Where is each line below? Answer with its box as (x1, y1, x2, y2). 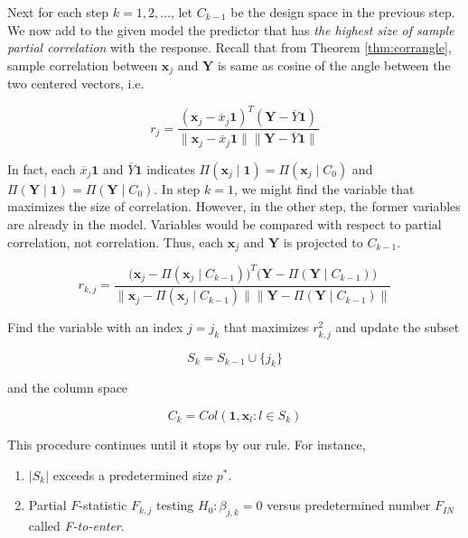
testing (156, 496, 194, 515)
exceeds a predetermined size (52, 465, 213, 484)
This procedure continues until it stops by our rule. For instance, (7, 435, 366, 454)
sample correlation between (7, 55, 158, 74)
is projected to (283, 232, 363, 251)
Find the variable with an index (7, 318, 183, 337)
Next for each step (7, 3, 109, 21)
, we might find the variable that (233, 179, 415, 198)
